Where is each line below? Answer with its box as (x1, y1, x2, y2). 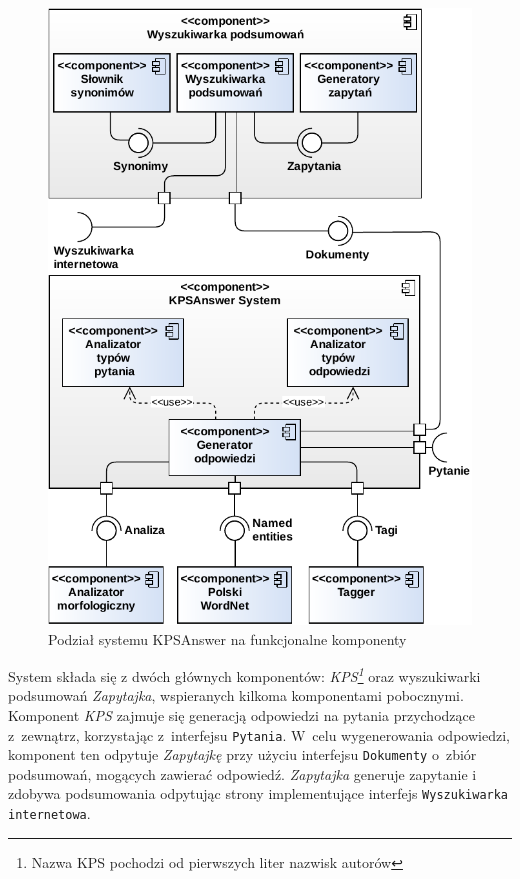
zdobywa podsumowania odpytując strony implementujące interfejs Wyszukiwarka (8, 783, 509, 804)
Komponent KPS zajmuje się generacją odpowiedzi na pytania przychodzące (8, 704, 475, 725)
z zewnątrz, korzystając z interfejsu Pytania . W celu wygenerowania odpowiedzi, (8, 724, 510, 745)
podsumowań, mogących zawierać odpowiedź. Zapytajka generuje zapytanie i (8, 763, 477, 784)
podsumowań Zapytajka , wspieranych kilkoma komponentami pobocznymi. (8, 685, 464, 706)
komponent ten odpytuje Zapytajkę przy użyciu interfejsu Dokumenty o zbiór (8, 744, 477, 765)
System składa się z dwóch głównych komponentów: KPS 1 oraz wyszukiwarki (8, 663, 481, 686)
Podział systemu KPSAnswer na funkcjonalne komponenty (48, 628, 407, 649)
